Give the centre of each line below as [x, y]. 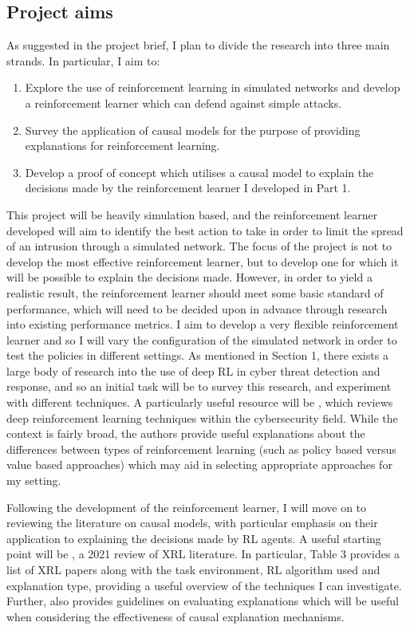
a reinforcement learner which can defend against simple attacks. [183, 102]
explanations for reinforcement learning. [122, 146]
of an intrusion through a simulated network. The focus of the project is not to [199, 246]
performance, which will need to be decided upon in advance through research [197, 308]
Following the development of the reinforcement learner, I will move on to [187, 507]
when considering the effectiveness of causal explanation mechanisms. [175, 616]
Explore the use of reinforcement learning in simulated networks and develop [213, 87]
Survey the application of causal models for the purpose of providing [193, 130]
